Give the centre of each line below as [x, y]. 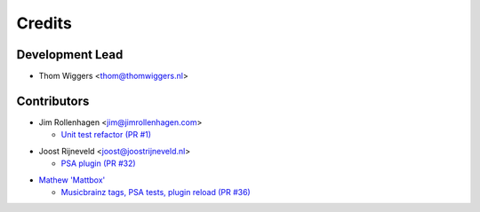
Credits [44, 23]
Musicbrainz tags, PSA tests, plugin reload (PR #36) [156, 192]
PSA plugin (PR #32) [99, 163]
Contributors [53, 101]
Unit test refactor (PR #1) [106, 135]
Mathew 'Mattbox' [72, 180]
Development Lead [70, 55]
